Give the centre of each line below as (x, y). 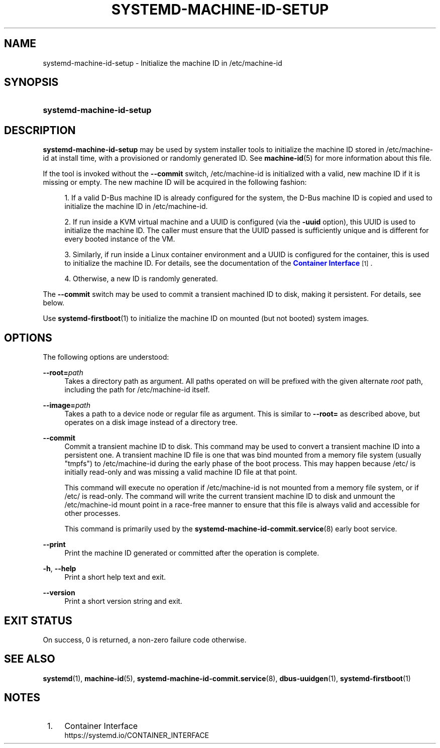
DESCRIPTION (40, 130)
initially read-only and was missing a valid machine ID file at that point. (181, 472)
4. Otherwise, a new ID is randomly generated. (141, 279)
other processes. (92, 513)
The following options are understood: (106, 357)
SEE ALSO (30, 659)
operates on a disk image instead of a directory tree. (151, 422)
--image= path (67, 405)
